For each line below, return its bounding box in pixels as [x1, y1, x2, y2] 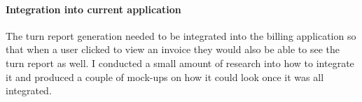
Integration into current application [6, 1, 181, 16]
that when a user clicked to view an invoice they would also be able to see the [6, 42, 340, 57]
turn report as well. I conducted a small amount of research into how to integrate [6, 55, 354, 70]
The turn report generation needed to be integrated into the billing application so [6, 28, 356, 43]
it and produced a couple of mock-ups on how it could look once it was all [6, 69, 324, 84]
